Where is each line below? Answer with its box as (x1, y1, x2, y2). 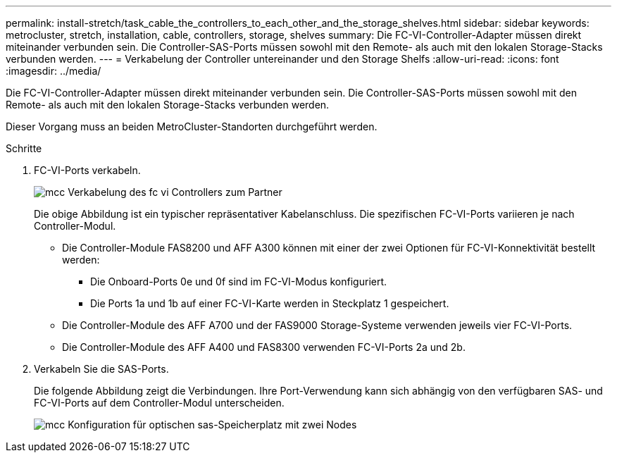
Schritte (6, 142, 42, 154)
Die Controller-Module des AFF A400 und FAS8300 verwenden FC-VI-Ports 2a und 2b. (62, 341, 466, 353)
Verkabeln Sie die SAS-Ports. (34, 363, 169, 375)
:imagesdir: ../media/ (6, 65, 101, 77)
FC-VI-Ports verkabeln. (34, 164, 141, 176)
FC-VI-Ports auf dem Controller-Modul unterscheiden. (34, 397, 285, 409)
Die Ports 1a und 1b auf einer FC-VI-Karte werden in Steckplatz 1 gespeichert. (90, 297, 449, 309)
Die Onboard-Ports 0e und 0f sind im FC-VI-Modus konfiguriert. (90, 276, 387, 287)
